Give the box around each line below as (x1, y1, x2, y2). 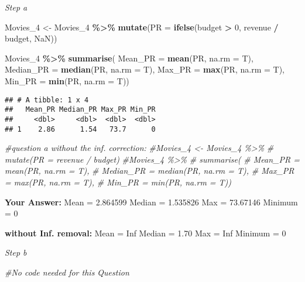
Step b (5, 246, 27, 259)
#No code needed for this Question (5, 266, 129, 278)
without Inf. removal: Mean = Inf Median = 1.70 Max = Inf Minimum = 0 (5, 226, 286, 239)
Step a (5, 1, 28, 13)
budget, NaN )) (5, 32, 57, 44)
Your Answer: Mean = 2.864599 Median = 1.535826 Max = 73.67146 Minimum (5, 195, 298, 208)
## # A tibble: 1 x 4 (5, 95, 89, 104)
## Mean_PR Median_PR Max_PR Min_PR (5, 105, 156, 114)
